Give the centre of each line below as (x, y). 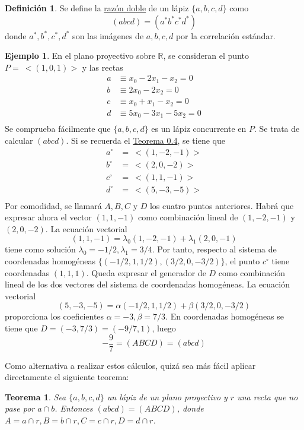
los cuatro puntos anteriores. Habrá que (222, 205)
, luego (164, 328)
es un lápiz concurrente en (199, 129)
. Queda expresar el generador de (146, 272)
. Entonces (74, 408)
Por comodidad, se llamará (53, 205)
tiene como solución (40, 249)
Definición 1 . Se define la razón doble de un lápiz (97, 8)
